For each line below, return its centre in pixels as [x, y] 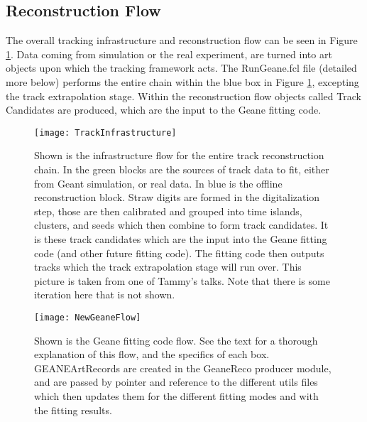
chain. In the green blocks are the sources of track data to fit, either [182, 169]
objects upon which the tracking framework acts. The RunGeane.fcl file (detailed [181, 68]
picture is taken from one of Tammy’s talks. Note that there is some [182, 280]
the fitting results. [73, 410]
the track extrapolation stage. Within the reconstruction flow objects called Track [183, 96]
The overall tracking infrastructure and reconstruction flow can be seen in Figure [182, 40]
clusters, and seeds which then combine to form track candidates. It [181, 225]
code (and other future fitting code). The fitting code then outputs [179, 253]
